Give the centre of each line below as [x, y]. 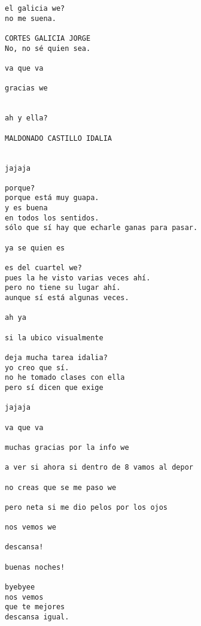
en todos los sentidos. [52, 218]
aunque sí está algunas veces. [67, 298]
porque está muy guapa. [52, 198]
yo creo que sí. [37, 368]
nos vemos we [31, 527]
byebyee [20, 587]
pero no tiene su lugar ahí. [63, 288]
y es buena [26, 208]
